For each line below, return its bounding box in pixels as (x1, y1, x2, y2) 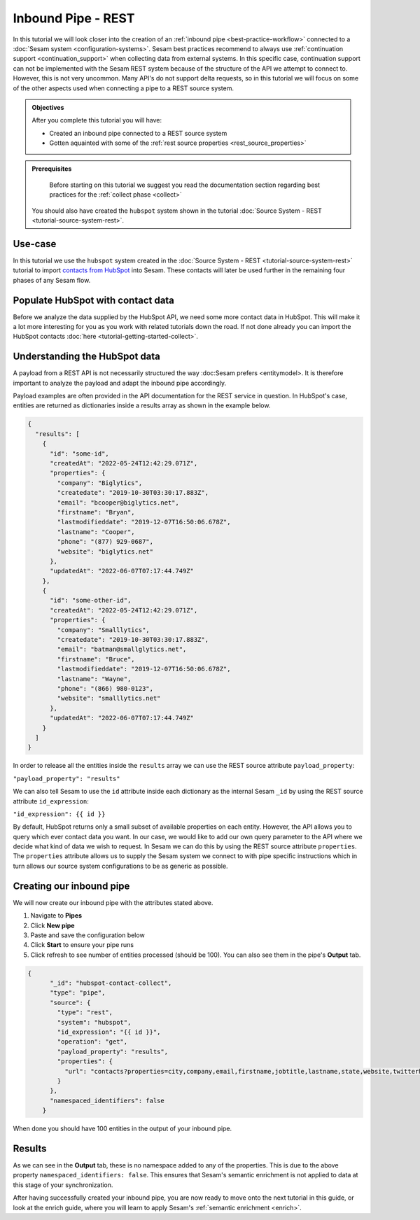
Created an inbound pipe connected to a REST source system (49, 129, 227, 137)
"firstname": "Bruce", (57, 655, 136, 663)
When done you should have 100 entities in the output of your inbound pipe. (13, 1124, 232, 1133)
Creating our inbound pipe (13, 880, 130, 892)
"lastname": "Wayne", (57, 675, 132, 682)
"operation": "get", (57, 1038, 128, 1046)
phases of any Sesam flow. (13, 276, 91, 284)
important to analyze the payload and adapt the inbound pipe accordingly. (13, 379, 227, 387)
